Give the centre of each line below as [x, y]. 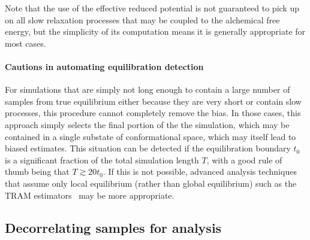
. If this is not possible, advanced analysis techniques [200, 171]
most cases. [25, 43]
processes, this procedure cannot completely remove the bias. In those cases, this [153, 113]
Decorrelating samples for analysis [113, 227]
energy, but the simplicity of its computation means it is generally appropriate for [155, 31]
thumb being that [37, 171]
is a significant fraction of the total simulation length [102, 160]
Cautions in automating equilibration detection [104, 66]
